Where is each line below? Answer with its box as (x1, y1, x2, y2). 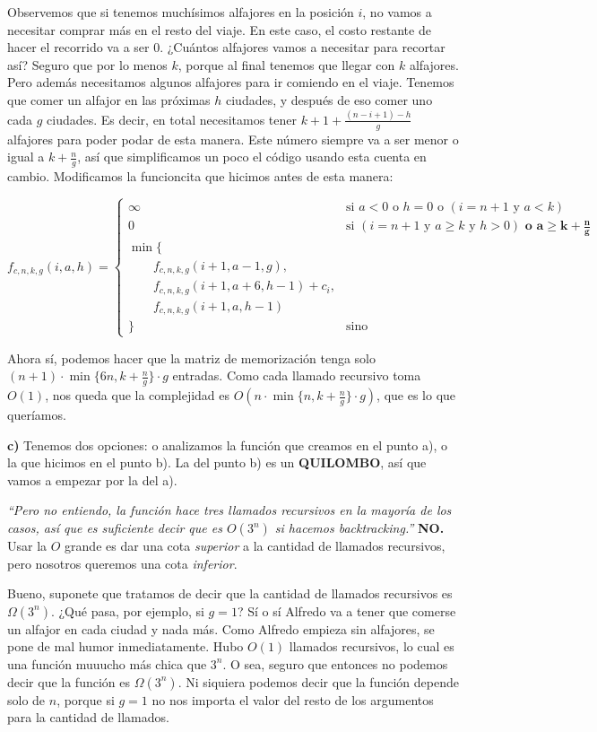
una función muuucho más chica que (7, 654, 207, 673)
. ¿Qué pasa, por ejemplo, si (50, 601, 204, 620)
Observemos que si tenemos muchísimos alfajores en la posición (7, 3, 354, 21)
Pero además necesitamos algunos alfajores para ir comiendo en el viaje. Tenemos (7, 73, 454, 91)
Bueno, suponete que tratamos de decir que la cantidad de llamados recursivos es (7, 584, 453, 603)
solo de (7, 690, 46, 709)
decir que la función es (7, 672, 131, 691)
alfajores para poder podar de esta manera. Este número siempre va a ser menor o (7, 129, 459, 148)
